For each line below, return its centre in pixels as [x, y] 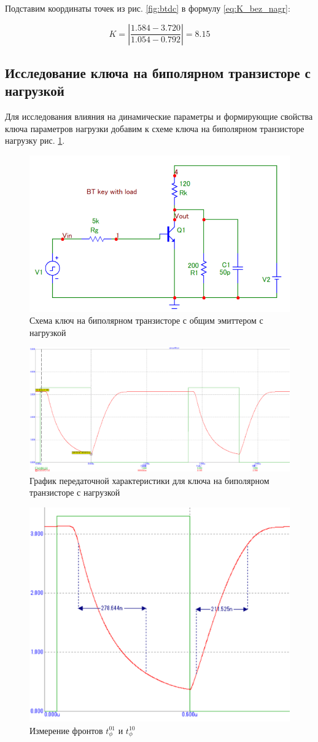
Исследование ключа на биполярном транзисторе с [158, 72]
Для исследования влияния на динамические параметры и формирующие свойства [159, 116]
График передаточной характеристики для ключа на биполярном [149, 480]
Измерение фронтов [66, 730]
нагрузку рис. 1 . [35, 140]
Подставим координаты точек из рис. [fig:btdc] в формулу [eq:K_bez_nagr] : [148, 8]
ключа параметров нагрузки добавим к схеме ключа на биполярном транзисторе [155, 128]
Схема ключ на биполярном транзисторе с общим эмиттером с [146, 320]
